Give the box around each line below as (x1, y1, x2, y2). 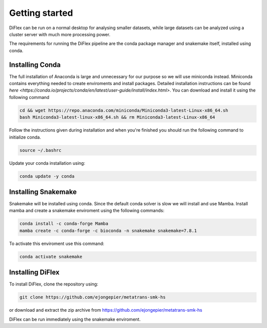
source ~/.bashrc (19, 147, 62, 153)
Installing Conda (9, 60, 61, 69)
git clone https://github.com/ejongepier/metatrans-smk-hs (19, 294, 166, 300)
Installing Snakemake (9, 187, 77, 196)
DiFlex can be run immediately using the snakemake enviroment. (9, 316, 141, 322)
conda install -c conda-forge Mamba (19, 221, 109, 227)
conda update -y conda (19, 173, 75, 179)
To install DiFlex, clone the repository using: (9, 281, 98, 287)
